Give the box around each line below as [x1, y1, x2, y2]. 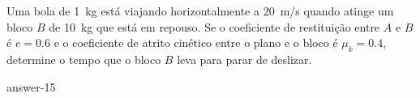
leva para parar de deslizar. [177, 50, 312, 67]
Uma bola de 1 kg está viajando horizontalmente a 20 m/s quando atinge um [6, 2, 394, 19]
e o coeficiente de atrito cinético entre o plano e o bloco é [54, 34, 338, 51]
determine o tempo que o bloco [6, 50, 161, 67]
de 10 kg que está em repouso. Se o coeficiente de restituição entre [49, 18, 380, 35]
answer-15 [6, 78, 56, 95]
